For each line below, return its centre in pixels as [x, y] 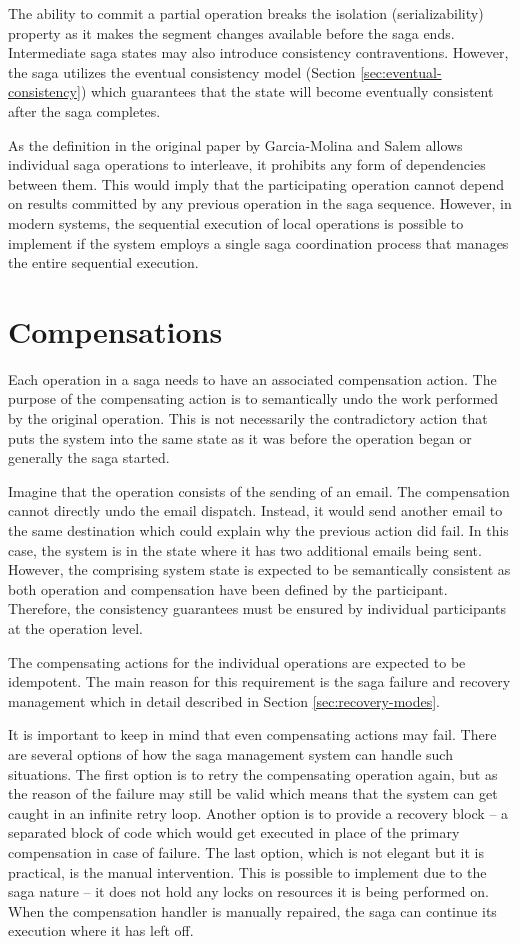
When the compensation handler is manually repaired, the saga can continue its [252, 910]
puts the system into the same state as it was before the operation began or [240, 437]
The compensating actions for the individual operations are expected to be [237, 661]
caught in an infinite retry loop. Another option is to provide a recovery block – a [258, 812]
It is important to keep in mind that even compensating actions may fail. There [252, 734]
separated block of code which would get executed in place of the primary [234, 832]
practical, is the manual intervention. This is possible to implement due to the [247, 871]
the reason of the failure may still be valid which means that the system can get [253, 793]
